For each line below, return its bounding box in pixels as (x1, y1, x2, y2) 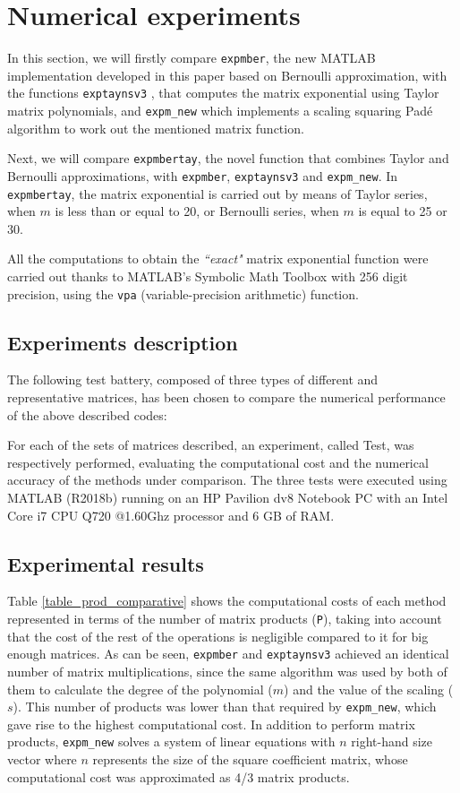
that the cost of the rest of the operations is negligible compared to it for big (7, 626, 429, 645)
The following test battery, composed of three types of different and (7, 370, 379, 389)
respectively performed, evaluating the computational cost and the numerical (7, 453, 429, 471)
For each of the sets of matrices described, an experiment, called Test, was (7, 435, 414, 454)
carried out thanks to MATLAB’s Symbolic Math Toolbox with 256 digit (7, 267, 408, 286)
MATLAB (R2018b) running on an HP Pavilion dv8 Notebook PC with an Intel (7, 488, 448, 507)
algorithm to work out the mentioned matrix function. (7, 118, 304, 137)
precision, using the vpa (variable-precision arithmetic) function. (7, 284, 359, 303)
